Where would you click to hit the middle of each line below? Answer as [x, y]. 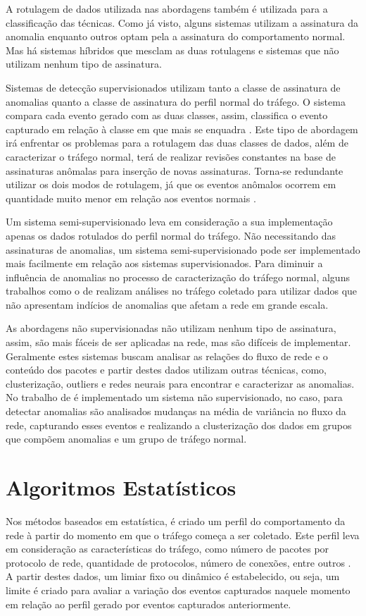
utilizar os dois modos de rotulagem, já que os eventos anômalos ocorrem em [171, 184]
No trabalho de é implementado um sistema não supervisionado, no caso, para [174, 397]
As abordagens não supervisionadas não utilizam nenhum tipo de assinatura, [171, 328]
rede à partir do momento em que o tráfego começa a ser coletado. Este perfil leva [183, 535]
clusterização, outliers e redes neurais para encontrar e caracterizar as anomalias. [180, 383]
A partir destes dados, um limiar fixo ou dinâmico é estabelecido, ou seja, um [173, 576]
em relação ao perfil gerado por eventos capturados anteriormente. [149, 604]
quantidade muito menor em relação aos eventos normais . [131, 198]
